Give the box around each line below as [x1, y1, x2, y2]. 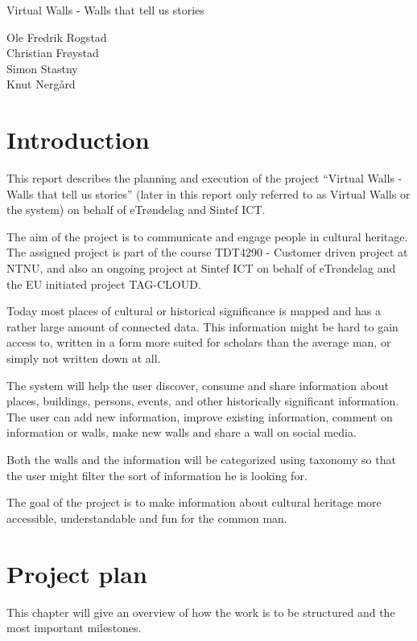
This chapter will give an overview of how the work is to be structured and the [6, 603, 395, 620]
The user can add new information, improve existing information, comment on [6, 408, 393, 425]
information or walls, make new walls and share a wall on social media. [6, 424, 357, 441]
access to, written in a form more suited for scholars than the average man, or [6, 334, 391, 351]
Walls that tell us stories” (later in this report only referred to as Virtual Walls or [6, 185, 411, 202]
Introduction [6, 123, 150, 156]
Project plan [6, 557, 147, 590]
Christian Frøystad [6, 44, 99, 61]
